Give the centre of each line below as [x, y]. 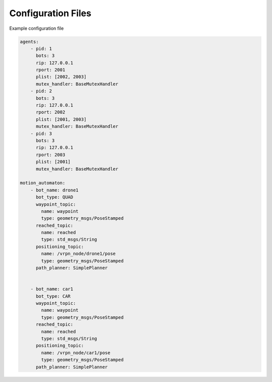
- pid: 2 [41, 91]
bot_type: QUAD [55, 197]
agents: [29, 41]
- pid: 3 [41, 133]
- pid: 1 [41, 49]
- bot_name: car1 [52, 289]
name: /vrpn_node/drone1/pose [78, 254]
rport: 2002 [51, 112]
